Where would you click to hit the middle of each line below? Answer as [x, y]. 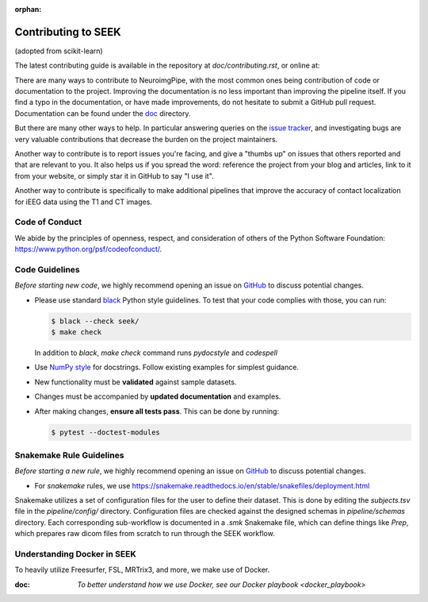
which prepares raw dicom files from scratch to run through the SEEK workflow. [145, 534]
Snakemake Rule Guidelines [69, 455]
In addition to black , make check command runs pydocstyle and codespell [156, 353]
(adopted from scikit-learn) [59, 51]
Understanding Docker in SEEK [75, 554]
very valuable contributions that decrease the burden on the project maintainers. [146, 139]
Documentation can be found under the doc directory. [103, 113]
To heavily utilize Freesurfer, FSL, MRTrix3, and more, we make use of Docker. [142, 570]
